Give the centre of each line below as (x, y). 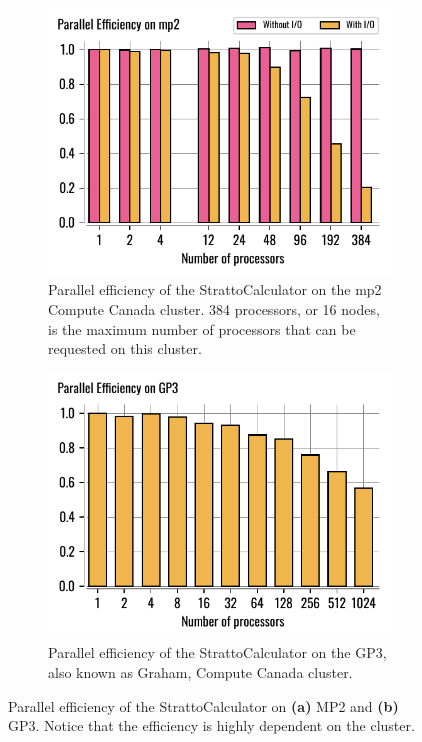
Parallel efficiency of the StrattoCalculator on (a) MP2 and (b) (203, 705)
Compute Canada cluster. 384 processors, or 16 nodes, (214, 309)
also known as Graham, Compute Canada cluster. (200, 672)
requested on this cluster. (125, 348)
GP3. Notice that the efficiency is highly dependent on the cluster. (211, 725)
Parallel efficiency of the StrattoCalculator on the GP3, (217, 652)
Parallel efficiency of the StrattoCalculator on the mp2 (215, 289)
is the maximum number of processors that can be (202, 328)
